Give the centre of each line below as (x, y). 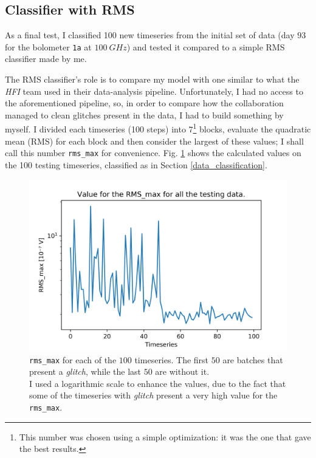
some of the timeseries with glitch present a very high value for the (153, 395)
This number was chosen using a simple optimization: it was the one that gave (165, 436)
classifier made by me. (46, 59)
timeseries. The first (172, 359)
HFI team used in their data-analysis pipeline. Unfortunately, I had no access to (154, 91)
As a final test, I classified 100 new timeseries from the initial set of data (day (150, 35)
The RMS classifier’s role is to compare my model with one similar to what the (152, 79)
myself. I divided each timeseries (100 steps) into (95, 129)
